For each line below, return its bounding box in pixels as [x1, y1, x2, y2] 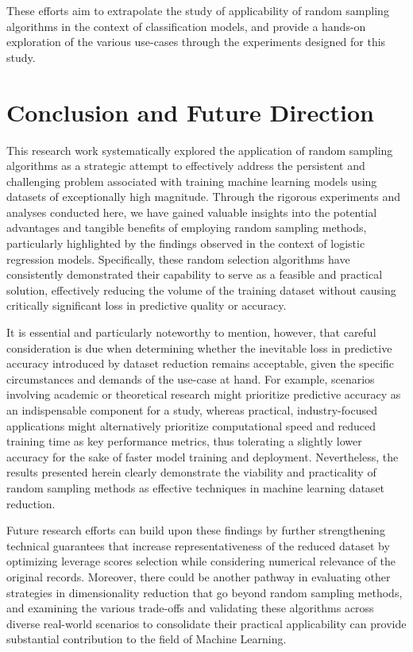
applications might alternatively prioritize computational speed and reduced [6, 417, 376, 434]
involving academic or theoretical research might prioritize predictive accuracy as [6, 386, 401, 403]
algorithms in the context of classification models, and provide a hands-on [6, 17, 366, 34]
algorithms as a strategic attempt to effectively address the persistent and [6, 157, 365, 174]
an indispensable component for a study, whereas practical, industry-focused [6, 402, 377, 418]
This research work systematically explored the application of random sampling [6, 141, 393, 158]
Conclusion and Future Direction [6, 95, 374, 128]
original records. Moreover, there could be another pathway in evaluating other [6, 568, 391, 584]
